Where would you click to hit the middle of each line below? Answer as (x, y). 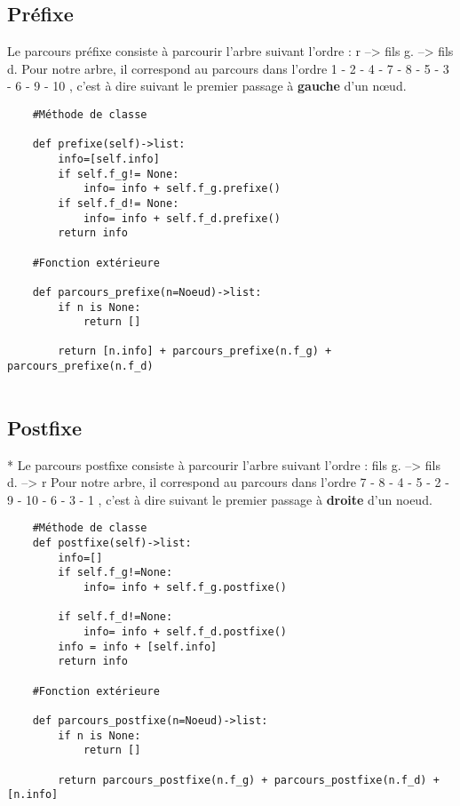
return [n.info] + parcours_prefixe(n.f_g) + (195, 351)
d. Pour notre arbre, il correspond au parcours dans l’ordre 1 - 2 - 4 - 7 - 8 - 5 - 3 (228, 68)
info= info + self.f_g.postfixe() (185, 588)
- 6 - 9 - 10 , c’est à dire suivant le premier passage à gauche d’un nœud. (207, 86)
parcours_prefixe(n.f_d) (80, 367)
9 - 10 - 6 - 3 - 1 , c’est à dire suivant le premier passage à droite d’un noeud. (220, 499)
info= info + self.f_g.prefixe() (182, 189)
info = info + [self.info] (138, 646)
